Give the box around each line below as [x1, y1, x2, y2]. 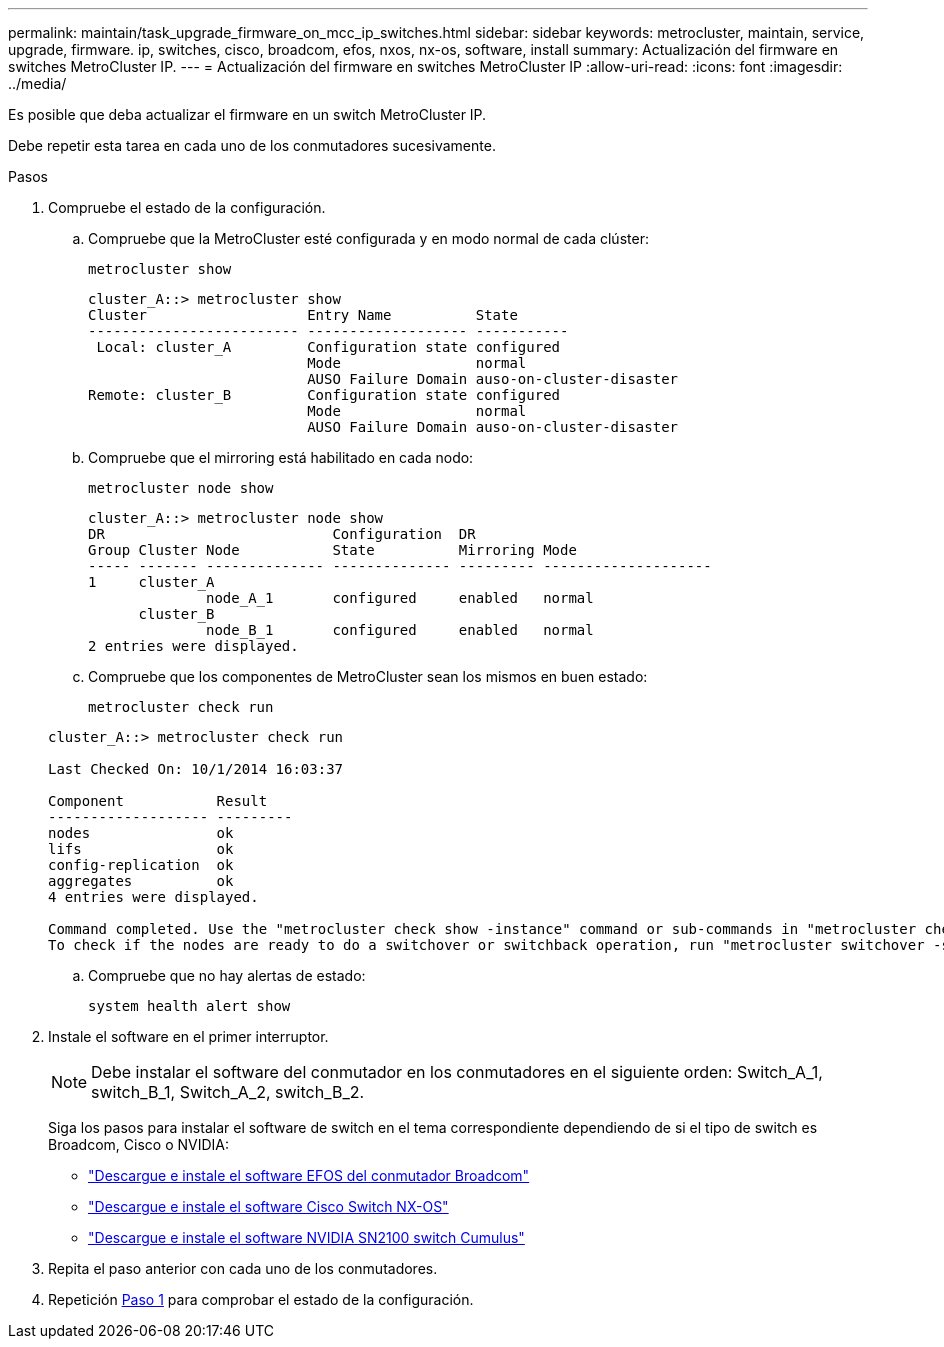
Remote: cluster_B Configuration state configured [88, 387, 561, 403]
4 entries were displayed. [48, 889, 259, 905]
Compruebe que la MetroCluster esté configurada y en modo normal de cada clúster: [88, 230, 649, 247]
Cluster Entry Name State [88, 307, 518, 323]
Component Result [48, 793, 268, 809]
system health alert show [88, 998, 291, 1014]
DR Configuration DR [88, 526, 476, 542]
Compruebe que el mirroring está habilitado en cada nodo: [88, 449, 474, 466]
